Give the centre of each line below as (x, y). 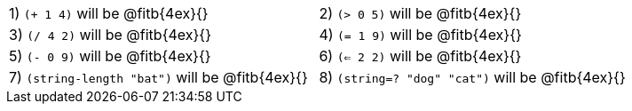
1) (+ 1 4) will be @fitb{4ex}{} (109, 13)
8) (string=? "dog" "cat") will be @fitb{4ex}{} (472, 77)
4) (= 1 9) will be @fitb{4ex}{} (420, 35)
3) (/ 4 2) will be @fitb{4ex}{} (110, 35)
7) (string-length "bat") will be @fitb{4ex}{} (158, 77)
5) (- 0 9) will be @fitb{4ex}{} (110, 56)
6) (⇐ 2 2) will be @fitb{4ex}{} (420, 56)
